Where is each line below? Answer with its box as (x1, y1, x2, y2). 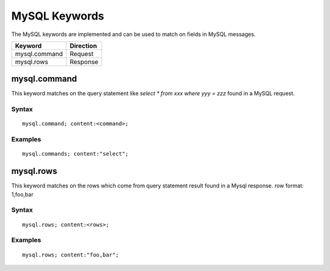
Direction (69, 42, 97, 50)
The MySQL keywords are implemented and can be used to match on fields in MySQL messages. (11, 31, 256, 38)
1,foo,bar (11, 190, 34, 198)
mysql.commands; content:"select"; (22, 150, 129, 157)
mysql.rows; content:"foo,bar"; (22, 251, 119, 258)
